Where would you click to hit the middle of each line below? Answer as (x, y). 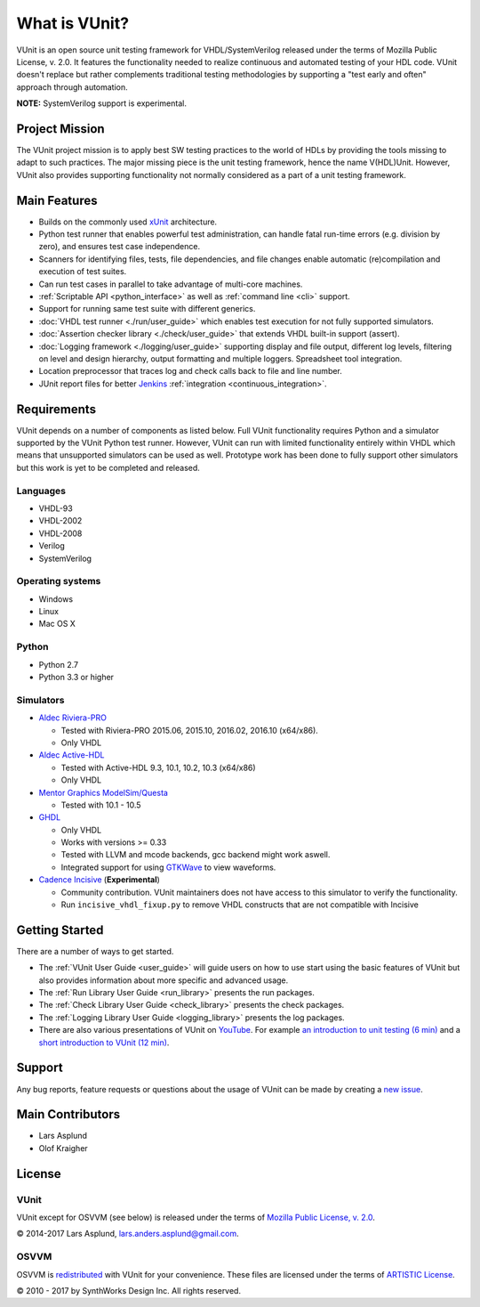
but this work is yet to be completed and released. (108, 467)
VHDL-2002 (60, 521)
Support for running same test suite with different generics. (147, 309)
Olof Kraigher (63, 1148)
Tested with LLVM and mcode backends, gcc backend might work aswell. (196, 855)
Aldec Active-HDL (72, 755)
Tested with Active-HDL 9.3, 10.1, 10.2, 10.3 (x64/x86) (159, 767)
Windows (56, 599)
